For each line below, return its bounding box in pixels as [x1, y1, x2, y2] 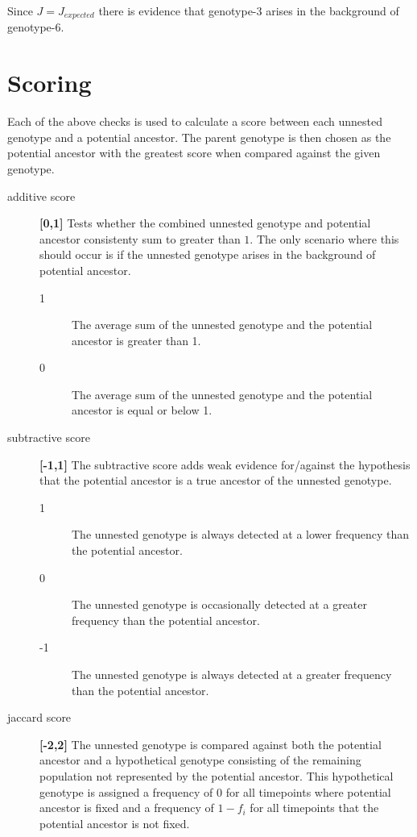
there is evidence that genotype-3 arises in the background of [98, 2, 399, 19]
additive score [7, 187, 76, 204]
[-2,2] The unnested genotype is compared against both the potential [39, 735, 382, 752]
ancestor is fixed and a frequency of [39, 799, 214, 816]
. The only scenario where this [250, 230, 399, 247]
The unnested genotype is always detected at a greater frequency [72, 666, 392, 683]
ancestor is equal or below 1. [72, 402, 213, 418]
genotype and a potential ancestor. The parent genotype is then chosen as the [7, 128, 391, 145]
